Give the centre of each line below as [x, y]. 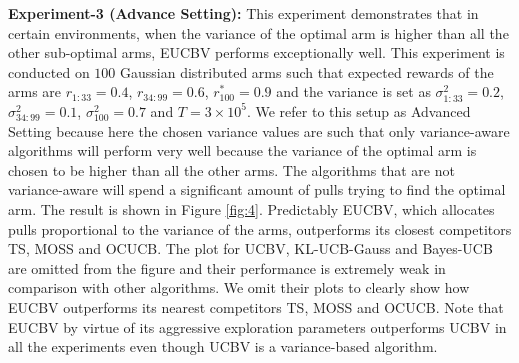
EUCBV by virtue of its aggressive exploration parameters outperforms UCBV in [257, 326]
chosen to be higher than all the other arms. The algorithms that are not [231, 169]
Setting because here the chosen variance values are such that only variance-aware [259, 130]
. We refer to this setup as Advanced [358, 110]
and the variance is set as [353, 91]
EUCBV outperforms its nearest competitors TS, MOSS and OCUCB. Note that [256, 306]
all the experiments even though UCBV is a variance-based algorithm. [223, 346]
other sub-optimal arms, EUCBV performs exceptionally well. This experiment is [256, 52]
